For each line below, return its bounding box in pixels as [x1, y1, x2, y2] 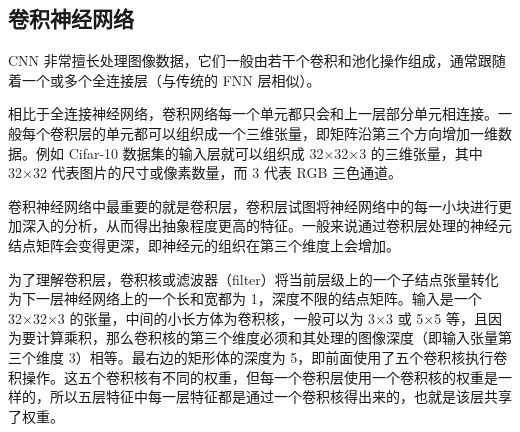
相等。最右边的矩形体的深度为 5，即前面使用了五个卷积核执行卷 [89, 346, 508, 367]
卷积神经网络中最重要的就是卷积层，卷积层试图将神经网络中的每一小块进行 [8, 195, 498, 216]
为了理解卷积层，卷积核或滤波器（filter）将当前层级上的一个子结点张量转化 [8, 268, 499, 289]
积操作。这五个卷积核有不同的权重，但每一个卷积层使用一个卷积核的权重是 [8, 366, 498, 387]
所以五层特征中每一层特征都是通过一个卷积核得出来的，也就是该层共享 [49, 386, 512, 407]
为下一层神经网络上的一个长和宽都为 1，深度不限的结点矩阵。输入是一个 [8, 288, 482, 309]
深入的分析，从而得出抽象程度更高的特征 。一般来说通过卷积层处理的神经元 [21, 215, 512, 236]
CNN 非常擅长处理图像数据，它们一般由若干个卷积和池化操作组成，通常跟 [8, 50, 492, 71]
